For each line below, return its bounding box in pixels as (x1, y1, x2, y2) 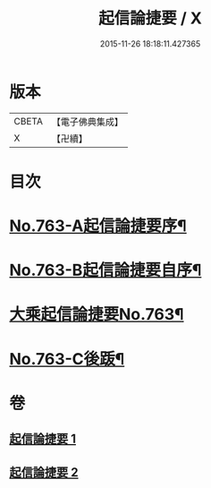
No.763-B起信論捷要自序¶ (9, 261, 202, 280)
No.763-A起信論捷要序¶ (9, 216, 188, 236)
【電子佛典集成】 (51, 116, 123, 128)
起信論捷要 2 (9, 465, 79, 480)
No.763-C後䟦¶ (9, 348, 125, 369)
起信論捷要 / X (97, 8, 203, 29)
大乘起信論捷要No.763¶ (9, 304, 185, 325)
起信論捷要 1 (9, 432, 77, 447)
